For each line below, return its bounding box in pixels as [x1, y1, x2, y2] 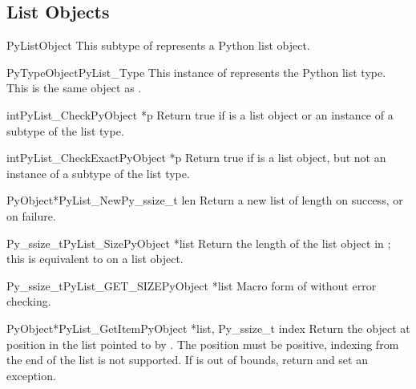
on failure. [6, 207, 56, 224]
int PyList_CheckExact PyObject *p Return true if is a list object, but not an [6, 149, 386, 166]
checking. [6, 293, 51, 310]
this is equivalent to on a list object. [6, 250, 184, 267]
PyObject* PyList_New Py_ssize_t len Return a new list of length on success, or [6, 192, 403, 209]
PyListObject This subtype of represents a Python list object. [6, 37, 310, 54]
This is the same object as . [6, 79, 142, 96]
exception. [6, 367, 56, 383]
